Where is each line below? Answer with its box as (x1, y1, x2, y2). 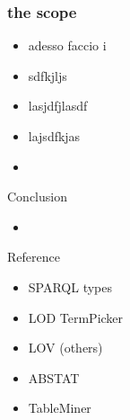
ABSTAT (28, 368, 80, 387)
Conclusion (7, 187, 67, 206)
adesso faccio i (28, 36, 107, 55)
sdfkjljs (28, 66, 67, 85)
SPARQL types (28, 277, 113, 296)
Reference (7, 247, 60, 266)
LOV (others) (28, 338, 103, 357)
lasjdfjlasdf (28, 96, 88, 115)
